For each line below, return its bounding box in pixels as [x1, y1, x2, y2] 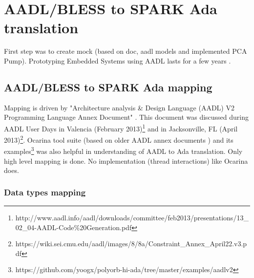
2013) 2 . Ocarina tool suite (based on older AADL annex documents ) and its [4, 133, 233, 145]
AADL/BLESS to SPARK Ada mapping [4, 79, 212, 94]
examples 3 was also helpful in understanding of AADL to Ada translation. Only [4, 145, 243, 156]
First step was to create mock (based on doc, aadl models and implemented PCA [4, 46, 247, 56]
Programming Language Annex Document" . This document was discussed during [4, 112, 249, 122]
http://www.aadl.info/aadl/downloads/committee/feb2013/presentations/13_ [15, 213, 249, 223]
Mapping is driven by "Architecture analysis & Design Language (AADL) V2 [4, 102, 234, 112]
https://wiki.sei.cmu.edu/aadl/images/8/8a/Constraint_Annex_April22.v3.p [15, 238, 247, 249]
